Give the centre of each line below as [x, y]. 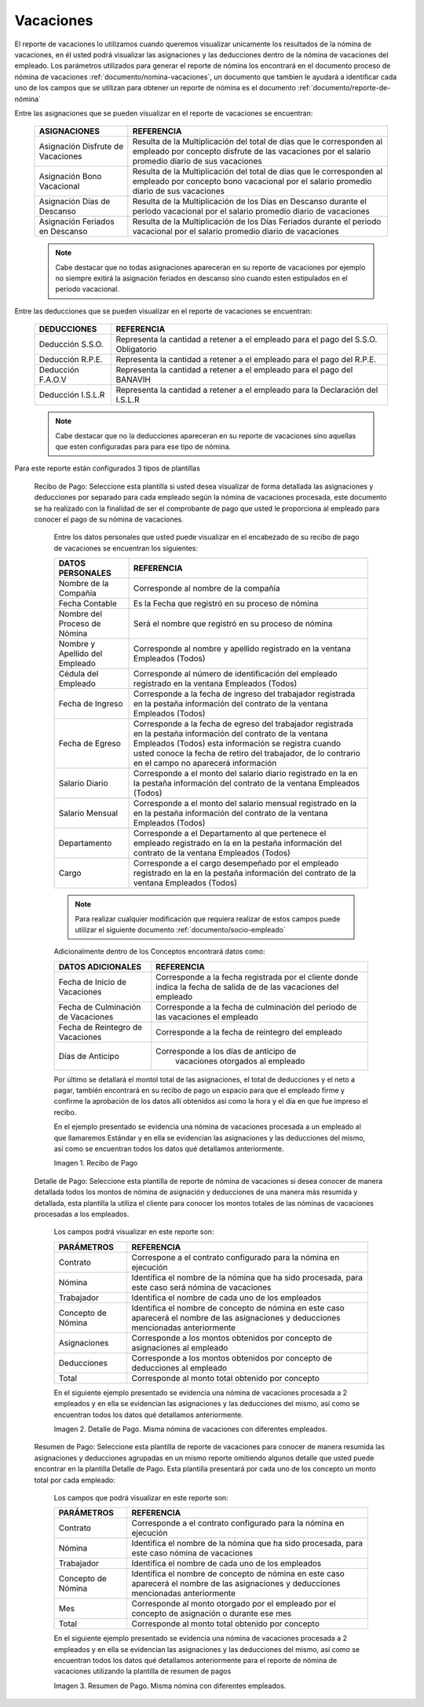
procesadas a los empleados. [82, 1214]
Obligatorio [136, 350]
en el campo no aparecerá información [205, 764]
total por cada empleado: [75, 1480]
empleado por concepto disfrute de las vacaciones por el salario [252, 152]
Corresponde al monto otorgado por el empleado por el [234, 1604]
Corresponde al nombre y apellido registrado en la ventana [242, 649]
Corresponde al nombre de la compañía [207, 588]
